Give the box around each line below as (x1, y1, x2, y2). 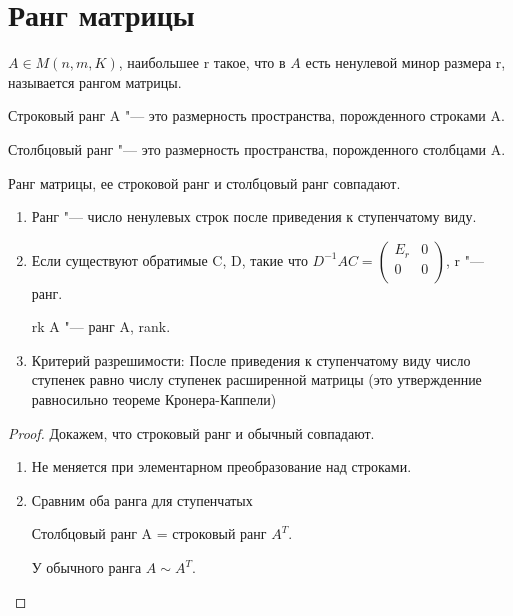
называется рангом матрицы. (8, 71, 182, 92)
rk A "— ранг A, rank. (31, 316, 171, 337)
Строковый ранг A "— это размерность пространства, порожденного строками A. (8, 105, 505, 126)
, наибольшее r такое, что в (118, 52, 286, 73)
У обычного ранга (31, 557, 142, 578)
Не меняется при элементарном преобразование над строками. (31, 456, 412, 477)
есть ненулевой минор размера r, (305, 52, 506, 73)
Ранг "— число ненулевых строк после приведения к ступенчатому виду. (31, 206, 477, 227)
